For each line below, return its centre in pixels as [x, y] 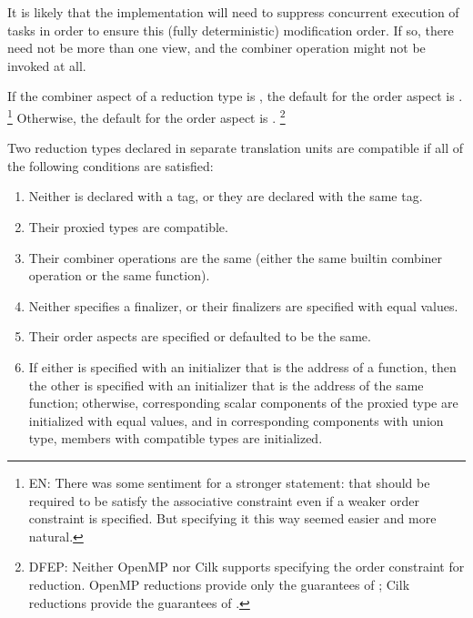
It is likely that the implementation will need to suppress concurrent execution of [233, 12]
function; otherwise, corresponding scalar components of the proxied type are [243, 403]
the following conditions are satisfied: [111, 165]
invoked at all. [47, 65]
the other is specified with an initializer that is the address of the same [226, 385]
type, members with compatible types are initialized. [176, 438]
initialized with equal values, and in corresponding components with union [236, 420]
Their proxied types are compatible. [128, 227]
